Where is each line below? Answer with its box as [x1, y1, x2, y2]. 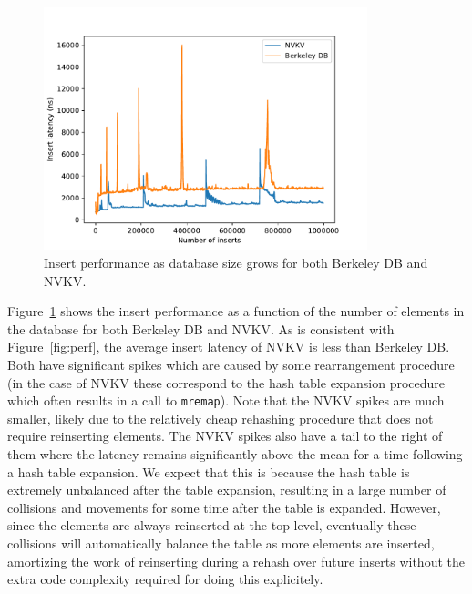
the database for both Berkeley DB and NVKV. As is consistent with [7, 319, 395, 338]
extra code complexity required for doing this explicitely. [7, 569, 323, 589]
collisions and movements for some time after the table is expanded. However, [7, 497, 441, 517]
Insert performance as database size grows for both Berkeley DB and [44, 253, 428, 272]
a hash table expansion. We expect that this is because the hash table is [7, 462, 410, 481]
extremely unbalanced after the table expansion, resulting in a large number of [7, 480, 446, 499]
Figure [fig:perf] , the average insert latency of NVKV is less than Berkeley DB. [7, 337, 450, 356]
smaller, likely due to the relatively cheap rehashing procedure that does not [7, 408, 434, 427]
